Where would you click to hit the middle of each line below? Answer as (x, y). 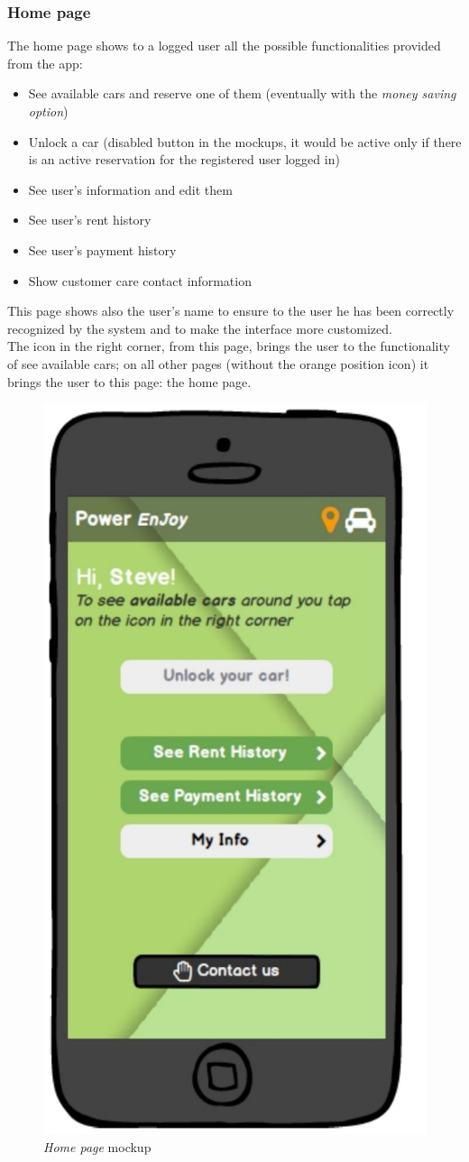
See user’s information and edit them (130, 189)
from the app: (45, 63)
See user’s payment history (102, 249)
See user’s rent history (90, 220)
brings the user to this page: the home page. (129, 381)
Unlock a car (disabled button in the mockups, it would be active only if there (245, 141)
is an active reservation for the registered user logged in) (184, 159)
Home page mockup (97, 1146)
